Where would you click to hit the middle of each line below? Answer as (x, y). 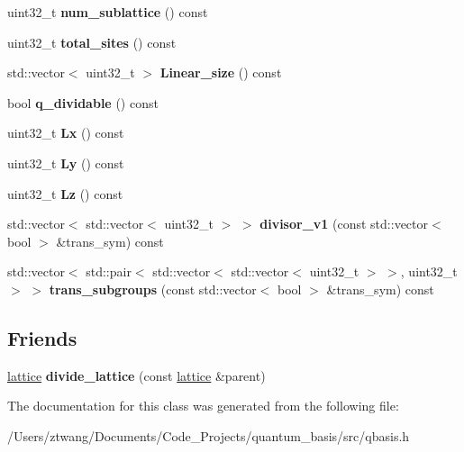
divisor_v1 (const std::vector (344, 224)
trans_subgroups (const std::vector (153, 289)
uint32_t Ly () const (66, 163)
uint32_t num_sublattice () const (108, 12)
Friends (42, 337)
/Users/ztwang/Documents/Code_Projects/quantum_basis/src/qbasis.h (209, 435)
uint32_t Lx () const (66, 133)
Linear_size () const (221, 72)
